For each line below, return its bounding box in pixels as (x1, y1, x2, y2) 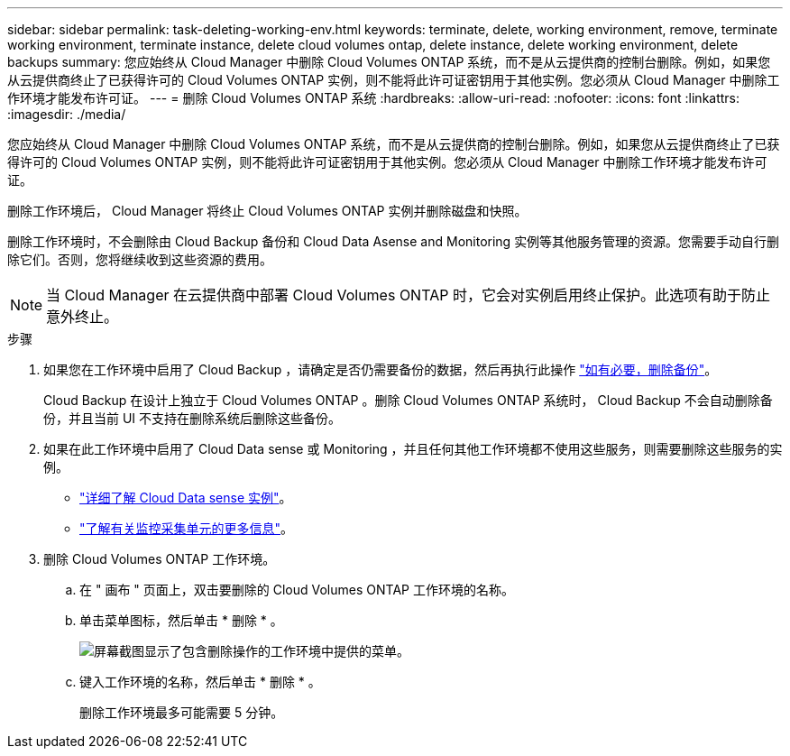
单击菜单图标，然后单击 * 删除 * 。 (79, 613, 283, 628)
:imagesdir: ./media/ (7, 106, 126, 122)
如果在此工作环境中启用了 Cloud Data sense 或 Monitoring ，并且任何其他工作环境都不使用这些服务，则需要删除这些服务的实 (43, 441, 783, 456)
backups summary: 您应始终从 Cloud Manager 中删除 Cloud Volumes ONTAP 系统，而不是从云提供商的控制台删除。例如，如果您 (7, 54, 771, 69)
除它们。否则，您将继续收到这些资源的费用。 (7, 252, 272, 267)
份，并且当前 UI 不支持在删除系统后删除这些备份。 (43, 410, 342, 426)
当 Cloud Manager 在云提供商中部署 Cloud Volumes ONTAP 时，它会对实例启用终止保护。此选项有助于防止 (46, 286, 770, 304)
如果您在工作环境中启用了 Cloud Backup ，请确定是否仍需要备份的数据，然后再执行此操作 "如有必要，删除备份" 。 (43, 362, 718, 377)
